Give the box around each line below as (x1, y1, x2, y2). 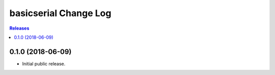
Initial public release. (22, 60, 66, 66)
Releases (9, 25, 30, 31)
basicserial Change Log (9, 8, 112, 19)
